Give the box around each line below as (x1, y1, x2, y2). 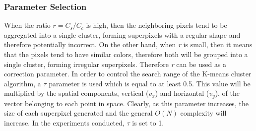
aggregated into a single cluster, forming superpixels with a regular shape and (4, 29, 241, 40)
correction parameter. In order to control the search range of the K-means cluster (4, 68, 252, 79)
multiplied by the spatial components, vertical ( (4, 88, 149, 98)
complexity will (180, 108, 227, 118)
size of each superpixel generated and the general (4, 108, 153, 118)
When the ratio (4, 20, 51, 30)
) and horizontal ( (155, 88, 209, 98)
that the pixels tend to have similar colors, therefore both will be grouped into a (4, 49, 248, 59)
